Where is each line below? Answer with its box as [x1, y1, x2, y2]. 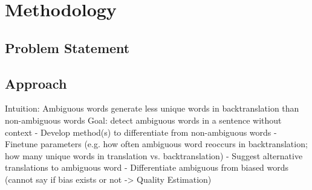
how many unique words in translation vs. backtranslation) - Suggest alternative [5, 149, 303, 162]
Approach [5, 74, 67, 92]
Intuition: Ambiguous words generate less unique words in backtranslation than [5, 102, 299, 115]
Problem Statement [5, 38, 130, 57]
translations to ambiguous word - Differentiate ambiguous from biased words [5, 161, 289, 174]
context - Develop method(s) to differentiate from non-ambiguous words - [5, 125, 277, 138]
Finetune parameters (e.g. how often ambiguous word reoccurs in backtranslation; [5, 138, 308, 150]
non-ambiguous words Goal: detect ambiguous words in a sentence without [5, 113, 282, 126]
